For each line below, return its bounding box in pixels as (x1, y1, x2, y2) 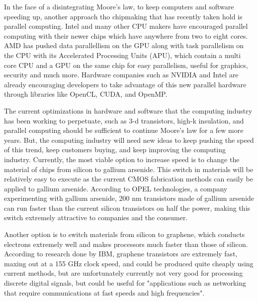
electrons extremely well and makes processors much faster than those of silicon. (4, 239, 248, 249)
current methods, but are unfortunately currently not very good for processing (4, 268, 243, 278)
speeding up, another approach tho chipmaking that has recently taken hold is (4, 11, 243, 21)
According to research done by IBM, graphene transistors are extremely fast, (4, 248, 238, 259)
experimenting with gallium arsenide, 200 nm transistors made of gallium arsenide (4, 193, 255, 203)
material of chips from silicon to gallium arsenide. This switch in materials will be (4, 164, 254, 174)
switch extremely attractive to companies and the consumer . (4, 212, 188, 223)
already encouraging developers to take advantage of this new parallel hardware (4, 79, 247, 89)
